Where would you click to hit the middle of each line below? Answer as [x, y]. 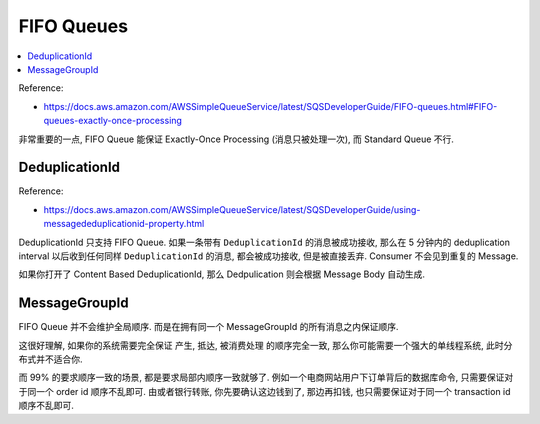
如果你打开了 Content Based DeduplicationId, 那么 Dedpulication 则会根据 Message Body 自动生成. [221, 274]
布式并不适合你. [51, 359]
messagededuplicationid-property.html [124, 224]
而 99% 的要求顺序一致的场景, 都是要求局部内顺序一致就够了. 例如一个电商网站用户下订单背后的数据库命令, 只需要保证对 [266, 377]
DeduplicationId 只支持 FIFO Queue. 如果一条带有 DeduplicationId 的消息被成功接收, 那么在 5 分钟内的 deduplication [264, 242]
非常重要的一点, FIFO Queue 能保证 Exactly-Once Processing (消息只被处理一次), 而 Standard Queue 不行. [236, 139]
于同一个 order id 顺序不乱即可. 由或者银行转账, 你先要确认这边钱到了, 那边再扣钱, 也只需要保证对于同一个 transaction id [264, 391]
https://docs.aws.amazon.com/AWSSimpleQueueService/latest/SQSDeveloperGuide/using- [232, 209]
